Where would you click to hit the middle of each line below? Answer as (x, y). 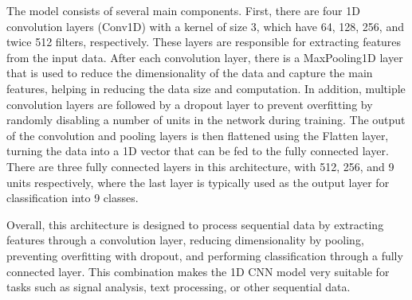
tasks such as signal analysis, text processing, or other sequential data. (179, 287)
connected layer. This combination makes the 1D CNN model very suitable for (198, 271)
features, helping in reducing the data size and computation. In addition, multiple (206, 88)
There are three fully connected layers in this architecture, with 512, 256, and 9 (200, 166)
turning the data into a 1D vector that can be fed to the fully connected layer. (198, 151)
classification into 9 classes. (73, 198)
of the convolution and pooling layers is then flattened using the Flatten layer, (198, 135)
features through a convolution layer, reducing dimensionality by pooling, (185, 240)
